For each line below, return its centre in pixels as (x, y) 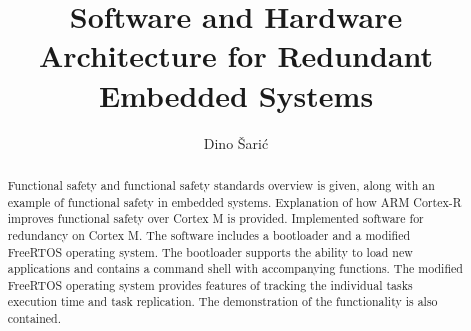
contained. (34, 318)
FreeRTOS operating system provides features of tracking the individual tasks (210, 284)
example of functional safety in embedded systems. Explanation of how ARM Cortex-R (234, 201)
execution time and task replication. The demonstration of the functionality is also (222, 301)
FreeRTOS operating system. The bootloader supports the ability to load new (210, 251)
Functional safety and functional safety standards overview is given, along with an (221, 184)
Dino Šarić (236, 142)
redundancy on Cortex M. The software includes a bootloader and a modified (209, 234)
